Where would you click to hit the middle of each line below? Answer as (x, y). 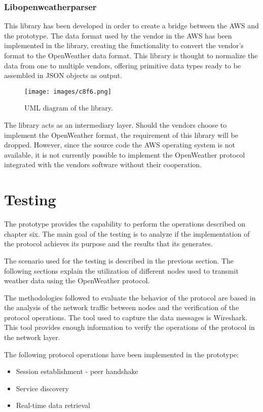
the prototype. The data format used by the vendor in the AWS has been (118, 35)
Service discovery (42, 388)
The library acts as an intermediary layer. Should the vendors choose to (116, 125)
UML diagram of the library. (69, 108)
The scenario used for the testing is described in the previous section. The (119, 260)
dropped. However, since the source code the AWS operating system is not (120, 145)
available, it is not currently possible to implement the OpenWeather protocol (125, 154)
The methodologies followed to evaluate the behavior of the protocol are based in (130, 297)
